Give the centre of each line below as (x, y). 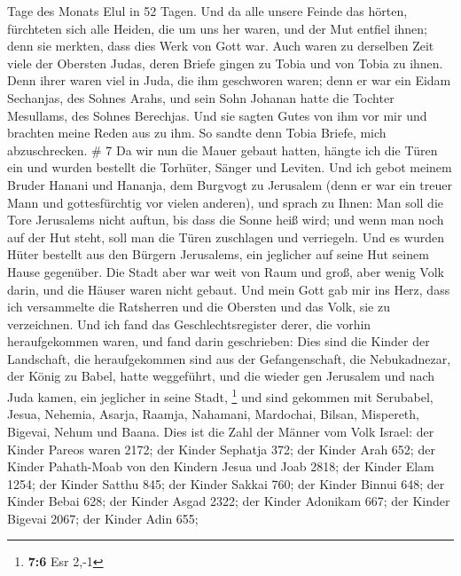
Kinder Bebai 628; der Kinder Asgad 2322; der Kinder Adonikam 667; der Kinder (229, 501)
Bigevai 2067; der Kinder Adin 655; (103, 518)
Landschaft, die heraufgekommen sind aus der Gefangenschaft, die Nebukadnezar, (229, 358)
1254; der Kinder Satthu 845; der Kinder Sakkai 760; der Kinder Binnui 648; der (226, 483)
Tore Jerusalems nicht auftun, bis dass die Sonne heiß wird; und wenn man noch (226, 220)
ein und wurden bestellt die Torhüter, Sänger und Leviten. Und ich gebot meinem (230, 167)
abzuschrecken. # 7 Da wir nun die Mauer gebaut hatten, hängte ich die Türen (223, 150)
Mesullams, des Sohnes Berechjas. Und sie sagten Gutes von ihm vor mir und (217, 115)
